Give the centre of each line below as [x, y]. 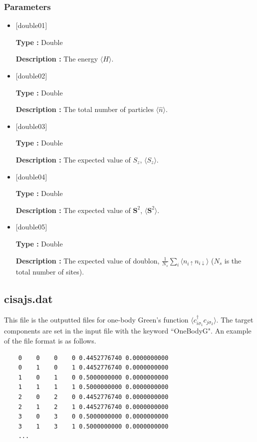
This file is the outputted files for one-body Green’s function [96, 319]
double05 [31, 227]
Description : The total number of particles [85, 109]
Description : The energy [57, 59]
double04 [31, 176]
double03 [31, 126]
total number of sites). [50, 271]
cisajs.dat [28, 298]
